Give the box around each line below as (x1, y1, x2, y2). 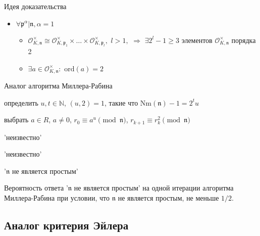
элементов (181, 34, 213, 45)
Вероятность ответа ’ (4, 182, 68, 193)
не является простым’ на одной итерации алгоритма (74, 182, 234, 193)
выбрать (4, 114, 29, 125)
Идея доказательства (4, 1, 67, 11)
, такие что (104, 97, 138, 108)
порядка (231, 34, 256, 45)
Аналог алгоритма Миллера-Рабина (4, 80, 113, 91)
